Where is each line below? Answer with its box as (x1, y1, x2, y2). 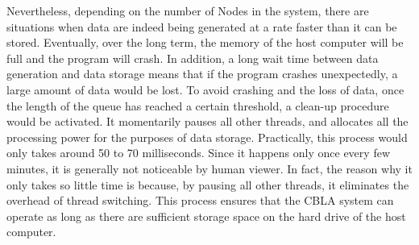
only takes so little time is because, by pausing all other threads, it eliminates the (6, 176, 409, 193)
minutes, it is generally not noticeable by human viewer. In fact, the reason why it (6, 160, 413, 176)
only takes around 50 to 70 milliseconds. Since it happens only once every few (6, 144, 390, 161)
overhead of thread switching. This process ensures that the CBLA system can (6, 192, 394, 209)
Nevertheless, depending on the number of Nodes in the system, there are (6, 2, 369, 19)
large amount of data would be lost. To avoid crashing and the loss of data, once (6, 81, 404, 98)
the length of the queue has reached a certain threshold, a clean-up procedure (6, 97, 389, 114)
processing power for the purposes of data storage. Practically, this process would (6, 128, 408, 145)
